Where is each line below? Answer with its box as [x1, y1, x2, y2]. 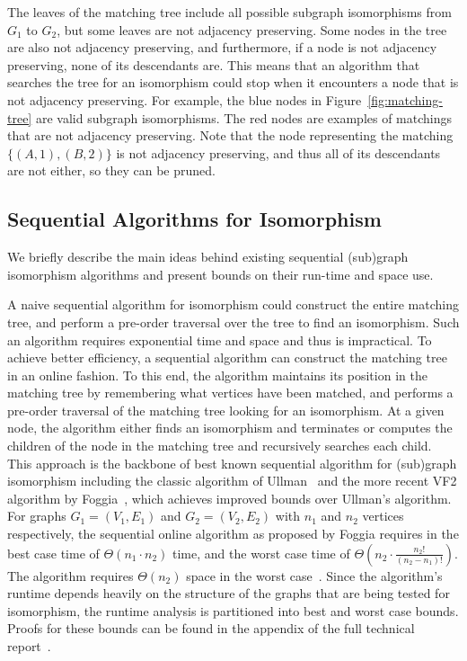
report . [7, 637, 51, 656]
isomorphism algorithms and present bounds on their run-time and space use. [7, 264, 434, 283]
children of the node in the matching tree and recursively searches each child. [7, 436, 432, 455]
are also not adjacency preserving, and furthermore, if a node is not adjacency [7, 38, 437, 57]
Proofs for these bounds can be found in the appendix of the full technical [7, 619, 415, 638]
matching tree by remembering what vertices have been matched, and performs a [7, 383, 454, 402]
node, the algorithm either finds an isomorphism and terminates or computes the [7, 418, 453, 437]
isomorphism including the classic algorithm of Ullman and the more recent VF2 [7, 471, 457, 490]
